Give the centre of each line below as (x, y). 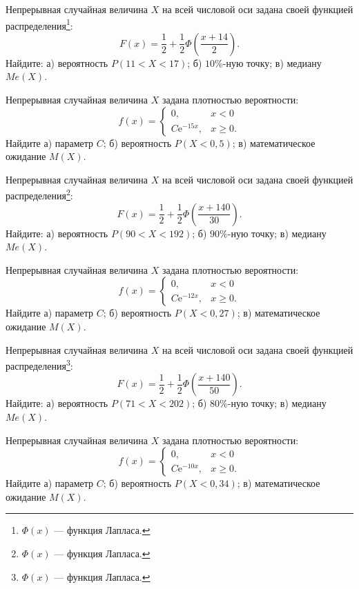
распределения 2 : (39, 194)
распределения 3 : (39, 365)
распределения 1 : (39, 24)
